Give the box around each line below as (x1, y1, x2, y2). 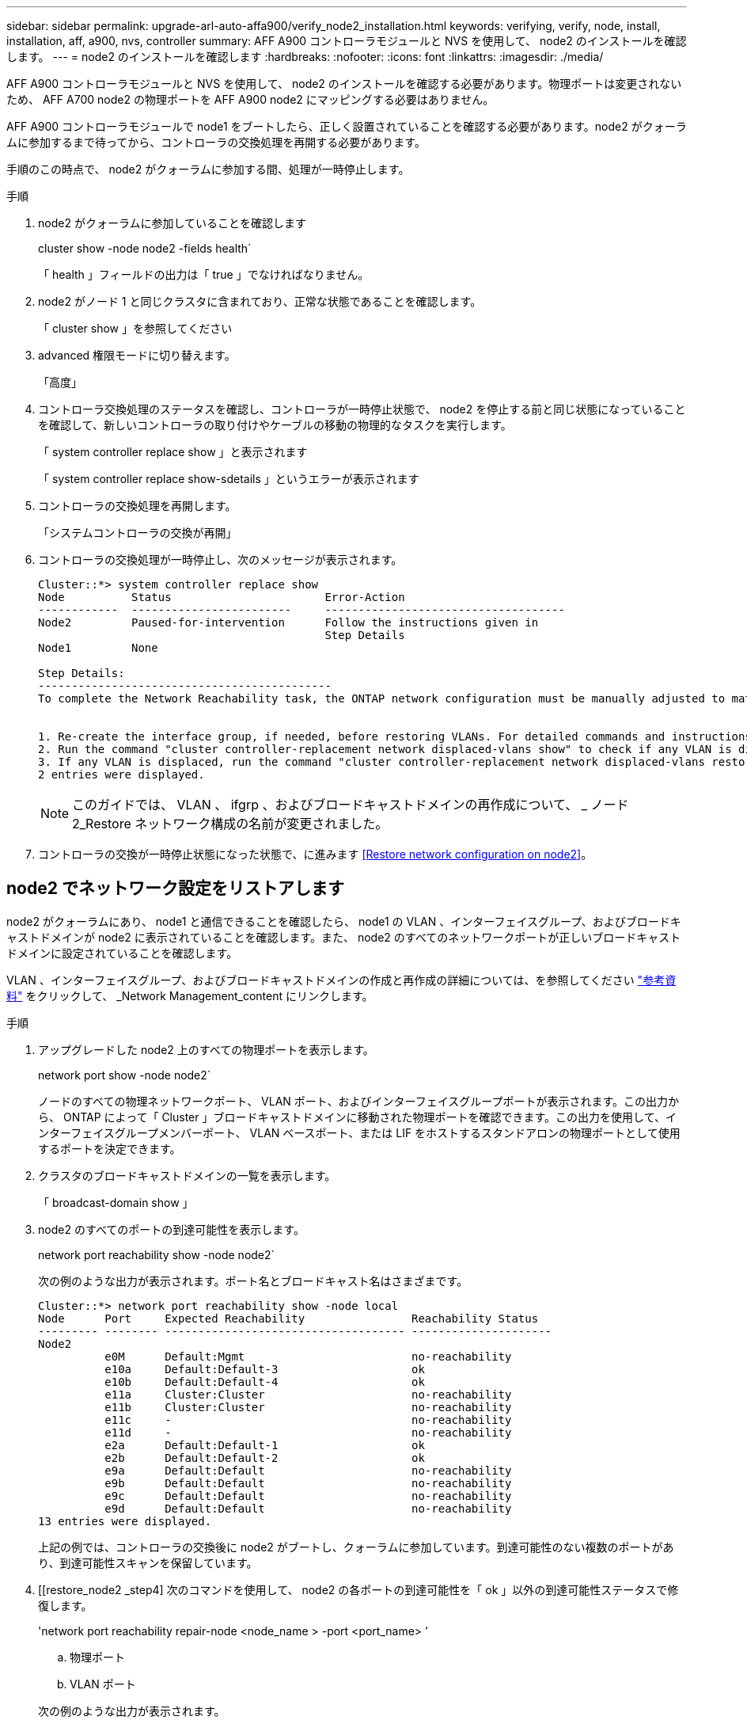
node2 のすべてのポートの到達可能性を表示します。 (38, 1222, 305, 1236)
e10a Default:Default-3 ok (104, 1362, 425, 1376)
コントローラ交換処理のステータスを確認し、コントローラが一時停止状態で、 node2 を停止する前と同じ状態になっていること (38, 402, 686, 416)
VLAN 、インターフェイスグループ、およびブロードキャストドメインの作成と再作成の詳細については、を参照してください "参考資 (6, 972, 677, 987)
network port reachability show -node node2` (38, 1247, 275, 1262)
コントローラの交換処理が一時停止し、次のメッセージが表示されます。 (38, 553, 403, 566)
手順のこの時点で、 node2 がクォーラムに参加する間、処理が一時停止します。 (6, 162, 410, 176)
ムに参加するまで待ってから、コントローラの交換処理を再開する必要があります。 (6, 135, 426, 149)
